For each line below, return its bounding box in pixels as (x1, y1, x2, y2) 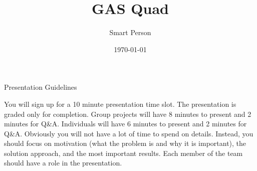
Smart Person (109, 27, 151, 38)
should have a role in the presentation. (4, 157, 122, 168)
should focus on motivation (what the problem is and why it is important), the (4, 138, 246, 148)
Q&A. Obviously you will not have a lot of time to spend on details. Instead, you (4, 128, 253, 138)
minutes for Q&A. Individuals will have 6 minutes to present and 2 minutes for (4, 118, 247, 129)
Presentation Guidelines (4, 82, 77, 92)
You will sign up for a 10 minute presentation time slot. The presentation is (4, 98, 236, 109)
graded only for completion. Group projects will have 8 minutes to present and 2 (4, 108, 251, 119)
